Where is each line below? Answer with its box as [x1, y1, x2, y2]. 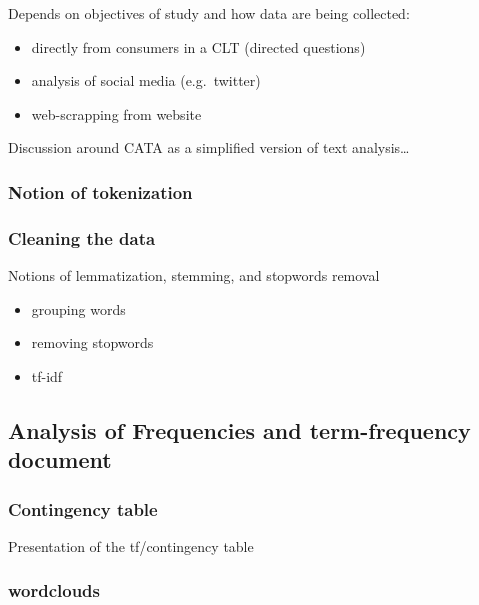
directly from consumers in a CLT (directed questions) [31, 36, 366, 57]
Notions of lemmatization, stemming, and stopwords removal [8, 265, 380, 286]
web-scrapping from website [31, 103, 202, 124]
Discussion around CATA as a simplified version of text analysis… [8, 137, 410, 158]
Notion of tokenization [8, 179, 193, 204]
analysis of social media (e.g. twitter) [31, 70, 261, 91]
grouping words [31, 298, 126, 319]
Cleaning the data [8, 225, 156, 250]
